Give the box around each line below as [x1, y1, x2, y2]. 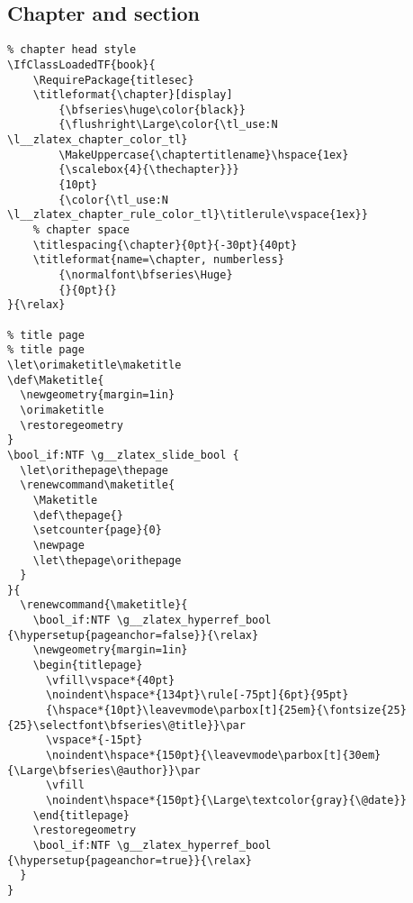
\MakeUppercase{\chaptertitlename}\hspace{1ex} [58, 148, 349, 161]
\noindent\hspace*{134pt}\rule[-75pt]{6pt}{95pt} [45, 689, 349, 702]
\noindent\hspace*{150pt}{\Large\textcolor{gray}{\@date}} [45, 794, 407, 807]
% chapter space [32, 223, 130, 237]
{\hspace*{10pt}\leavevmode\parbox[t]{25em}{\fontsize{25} [45, 704, 407, 717]
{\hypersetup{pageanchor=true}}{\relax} [7, 853, 253, 867]
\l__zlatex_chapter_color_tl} [7, 133, 188, 147]
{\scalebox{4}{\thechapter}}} [58, 163, 239, 177]
